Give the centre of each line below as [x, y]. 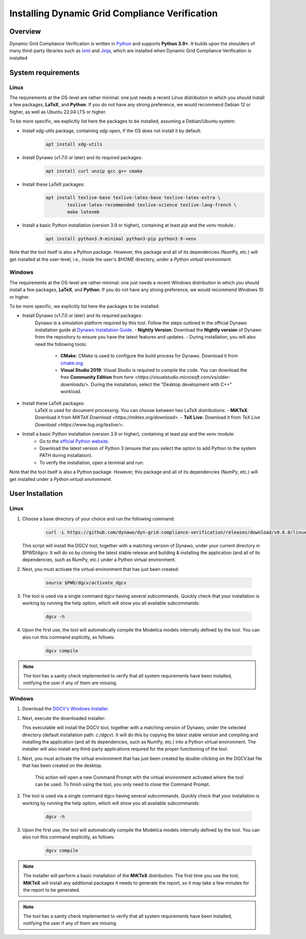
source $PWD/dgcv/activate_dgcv [86, 583]
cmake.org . [72, 363]
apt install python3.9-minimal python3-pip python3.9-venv [121, 239]
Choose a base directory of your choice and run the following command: [98, 519]
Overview [25, 31]
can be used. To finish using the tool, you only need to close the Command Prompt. [122, 784]
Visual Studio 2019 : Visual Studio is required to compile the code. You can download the [154, 370]
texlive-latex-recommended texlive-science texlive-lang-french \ [152, 205]
